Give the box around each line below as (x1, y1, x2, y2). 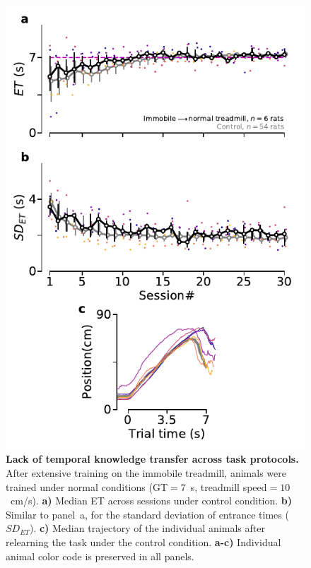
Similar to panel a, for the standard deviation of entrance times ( (6, 507, 289, 521)
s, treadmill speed (190, 479, 267, 494)
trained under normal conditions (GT (6, 479, 168, 494)
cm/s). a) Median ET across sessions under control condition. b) (10, 493, 293, 508)
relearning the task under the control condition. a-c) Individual (6, 535, 281, 549)
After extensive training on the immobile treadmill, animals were (6, 466, 286, 480)
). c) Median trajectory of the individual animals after (29, 521, 265, 536)
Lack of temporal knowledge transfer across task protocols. (6, 451, 299, 466)
